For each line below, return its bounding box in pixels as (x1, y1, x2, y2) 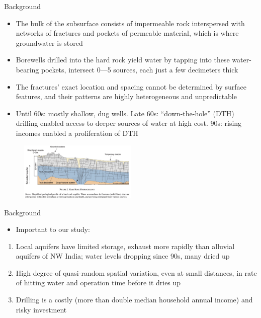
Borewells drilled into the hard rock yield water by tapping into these (16, 54, 230, 65)
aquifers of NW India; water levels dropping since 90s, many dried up (16, 251, 230, 261)
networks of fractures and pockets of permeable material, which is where (16, 28, 239, 38)
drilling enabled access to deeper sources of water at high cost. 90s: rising (16, 118, 242, 128)
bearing (16, 64, 39, 74)
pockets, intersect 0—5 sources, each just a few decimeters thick (41, 64, 238, 74)
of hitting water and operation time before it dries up (16, 277, 181, 288)
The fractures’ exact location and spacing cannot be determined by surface (16, 81, 246, 92)
